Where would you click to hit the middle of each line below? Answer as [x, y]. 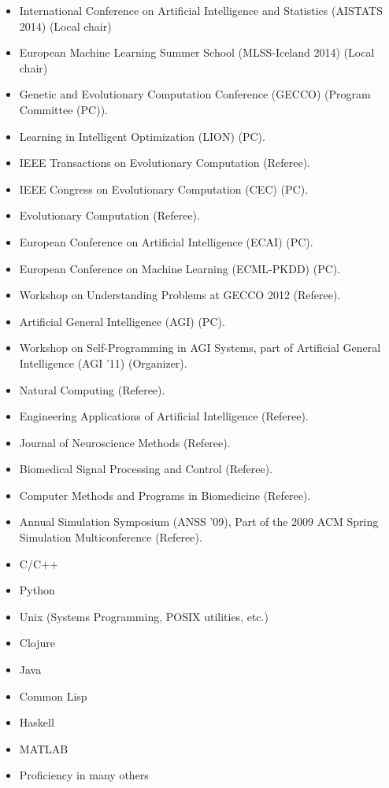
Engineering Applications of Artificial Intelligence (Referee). [164, 416]
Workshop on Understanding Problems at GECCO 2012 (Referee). [180, 295]
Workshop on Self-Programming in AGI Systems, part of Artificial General [200, 348]
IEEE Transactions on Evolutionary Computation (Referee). [165, 163]
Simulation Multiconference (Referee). [111, 537]
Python [37, 590]
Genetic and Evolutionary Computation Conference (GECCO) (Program [195, 94]
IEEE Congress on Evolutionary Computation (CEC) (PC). [164, 189]
